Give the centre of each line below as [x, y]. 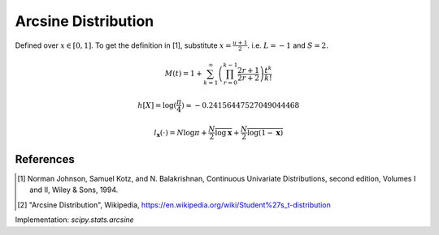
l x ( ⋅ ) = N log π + [180, 133]
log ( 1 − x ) [265, 132]
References [45, 159]
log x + [227, 132]
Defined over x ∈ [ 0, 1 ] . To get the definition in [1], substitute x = [123, 45]
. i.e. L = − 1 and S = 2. [288, 45]
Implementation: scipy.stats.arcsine [74, 220]
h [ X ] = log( [157, 105]
